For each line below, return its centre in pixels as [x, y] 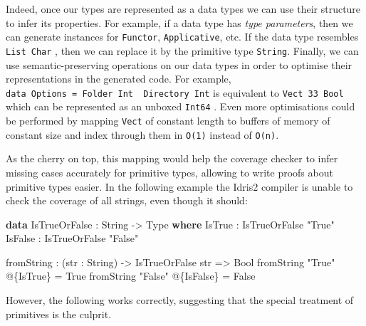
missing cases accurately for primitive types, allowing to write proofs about [169, 172]
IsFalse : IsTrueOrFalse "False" [72, 238]
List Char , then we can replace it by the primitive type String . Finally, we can [182, 50]
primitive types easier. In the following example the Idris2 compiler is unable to [179, 186]
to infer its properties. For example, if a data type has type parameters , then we [179, 22]
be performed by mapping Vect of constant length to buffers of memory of [168, 120]
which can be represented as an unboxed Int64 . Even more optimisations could [181, 106]
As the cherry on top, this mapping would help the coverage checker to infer [172, 158]
